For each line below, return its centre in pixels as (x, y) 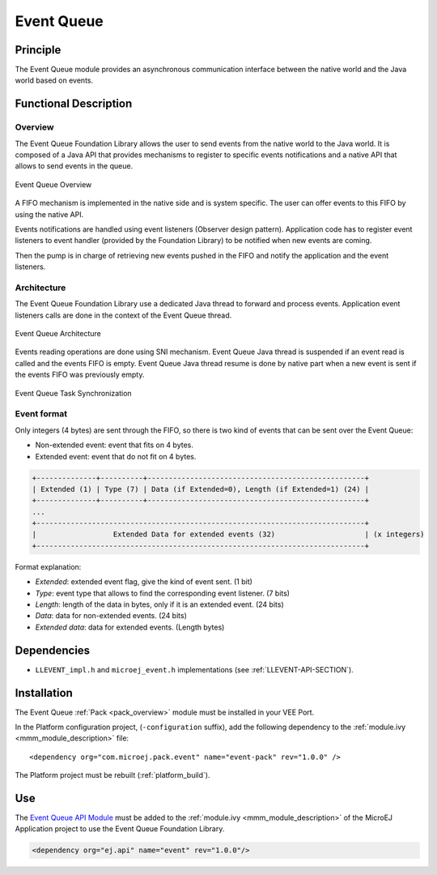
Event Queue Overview (53, 184)
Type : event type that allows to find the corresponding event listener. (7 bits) (163, 593)
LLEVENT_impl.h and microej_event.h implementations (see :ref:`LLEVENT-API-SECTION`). (194, 669)
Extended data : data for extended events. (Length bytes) (130, 627)
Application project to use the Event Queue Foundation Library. (120, 829)
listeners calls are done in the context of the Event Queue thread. (123, 315)
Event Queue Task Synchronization (74, 393)
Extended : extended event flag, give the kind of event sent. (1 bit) (144, 582)
